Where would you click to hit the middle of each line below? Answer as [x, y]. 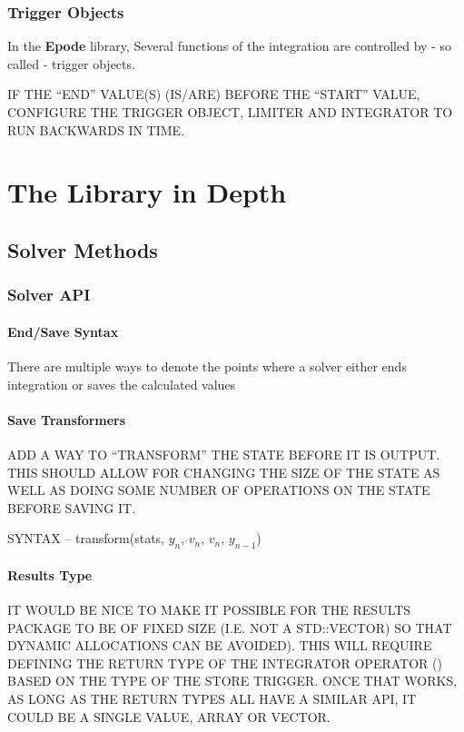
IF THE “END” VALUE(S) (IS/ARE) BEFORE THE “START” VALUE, [214, 94]
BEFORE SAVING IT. [72, 507]
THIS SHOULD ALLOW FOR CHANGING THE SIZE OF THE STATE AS [224, 472]
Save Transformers [67, 419]
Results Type [50, 574]
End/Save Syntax [63, 331]
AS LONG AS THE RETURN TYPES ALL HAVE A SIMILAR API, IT [212, 698]
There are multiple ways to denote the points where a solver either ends [207, 366]
